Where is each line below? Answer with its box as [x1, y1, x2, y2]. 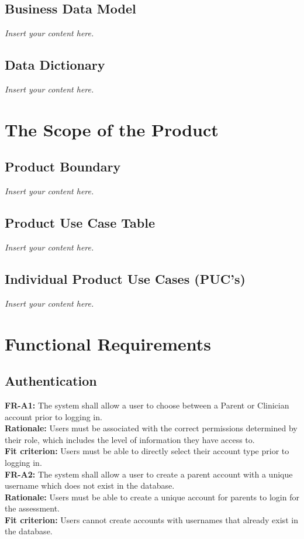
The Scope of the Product [5, 117, 219, 141]
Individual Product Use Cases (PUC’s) [5, 269, 246, 287]
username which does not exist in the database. [5, 479, 175, 492]
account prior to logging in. [5, 410, 102, 423]
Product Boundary [5, 157, 121, 176]
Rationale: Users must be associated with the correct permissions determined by [5, 422, 298, 434]
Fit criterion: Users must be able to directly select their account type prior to [5, 445, 289, 457]
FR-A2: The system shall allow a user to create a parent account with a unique [5, 468, 293, 480]
